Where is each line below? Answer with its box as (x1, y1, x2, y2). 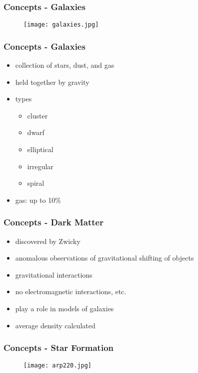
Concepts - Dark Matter (3, 216, 103, 228)
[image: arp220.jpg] (23, 362, 92, 369)
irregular (27, 161, 53, 171)
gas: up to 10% (15, 194, 61, 205)
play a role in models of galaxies (15, 303, 114, 314)
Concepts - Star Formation (3, 341, 113, 354)
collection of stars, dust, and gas (15, 60, 114, 70)
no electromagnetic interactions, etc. (15, 286, 126, 297)
